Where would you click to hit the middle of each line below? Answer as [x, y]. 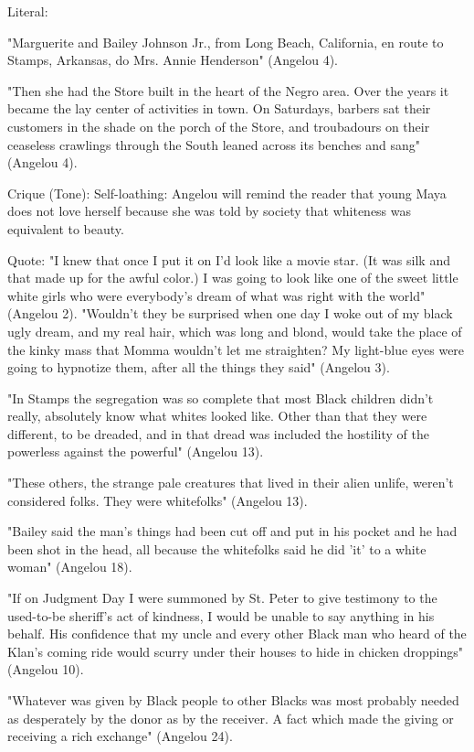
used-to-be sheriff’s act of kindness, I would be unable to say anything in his [221, 615]
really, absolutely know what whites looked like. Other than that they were [217, 416]
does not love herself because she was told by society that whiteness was [210, 211]
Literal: [28, 11]
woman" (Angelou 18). [70, 567]
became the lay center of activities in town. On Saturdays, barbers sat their [219, 108]
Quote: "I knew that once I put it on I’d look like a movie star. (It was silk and [229, 259]
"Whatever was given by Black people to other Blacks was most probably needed [233, 700]
